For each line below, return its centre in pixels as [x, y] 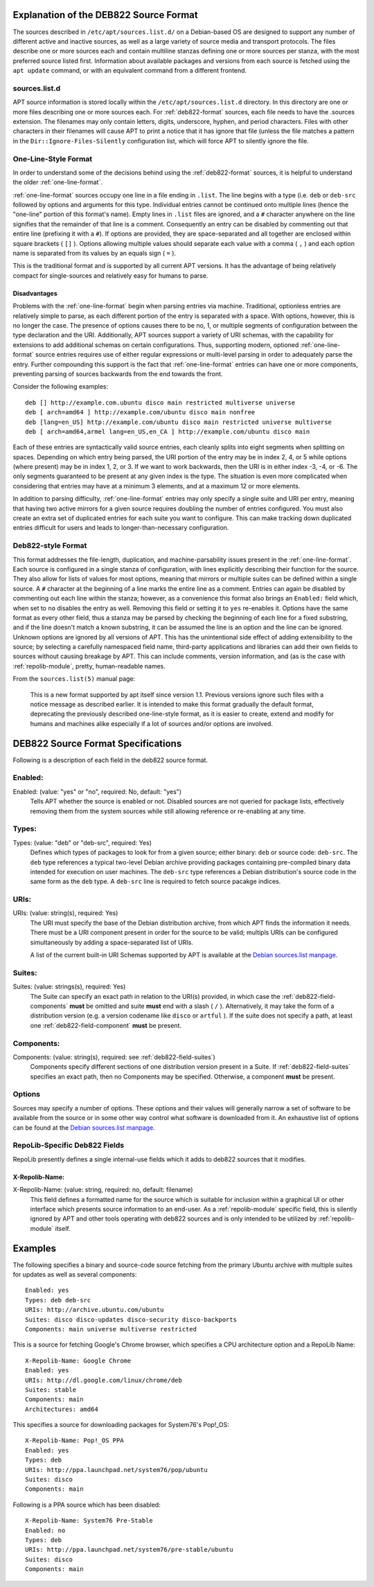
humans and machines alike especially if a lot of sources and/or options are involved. [152, 723]
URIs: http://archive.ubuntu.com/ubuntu [95, 1310]
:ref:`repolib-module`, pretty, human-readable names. [89, 666]
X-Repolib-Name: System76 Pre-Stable [89, 1521]
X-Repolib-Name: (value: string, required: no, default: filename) [103, 1190]
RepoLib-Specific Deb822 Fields [69, 1145]
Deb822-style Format [50, 546]
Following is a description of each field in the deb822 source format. [110, 760]
